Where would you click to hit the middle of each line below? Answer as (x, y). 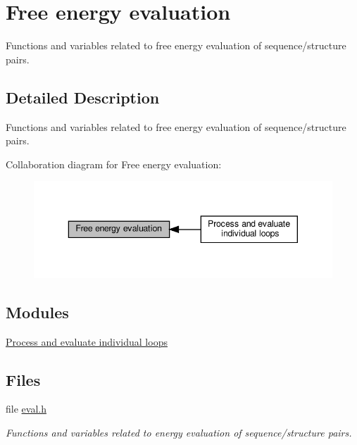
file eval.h (26, 409)
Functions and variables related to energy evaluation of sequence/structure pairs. (179, 433)
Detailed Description (83, 97)
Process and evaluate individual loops (87, 341)
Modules (37, 312)
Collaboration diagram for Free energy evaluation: (114, 164)
